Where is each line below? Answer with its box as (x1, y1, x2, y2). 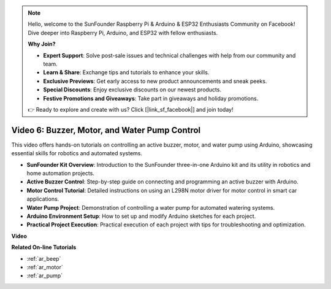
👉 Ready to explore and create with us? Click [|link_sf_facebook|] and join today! (28, 106, 234, 113)
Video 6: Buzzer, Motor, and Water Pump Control (11, 125, 201, 135)
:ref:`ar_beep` (26, 255, 61, 262)
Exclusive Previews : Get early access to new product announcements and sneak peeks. (43, 77, 267, 85)
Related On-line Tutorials (11, 244, 77, 251)
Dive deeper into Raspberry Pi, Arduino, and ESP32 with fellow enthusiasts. (28, 29, 218, 36)
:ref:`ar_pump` (26, 272, 63, 279)
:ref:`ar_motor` (26, 263, 64, 271)
